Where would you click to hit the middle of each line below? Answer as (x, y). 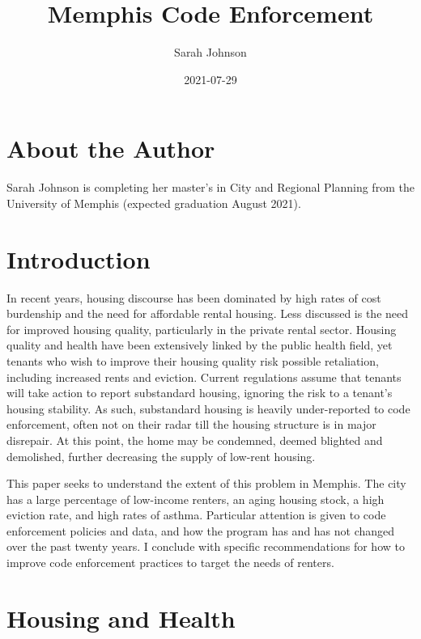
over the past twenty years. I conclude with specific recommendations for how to (206, 546)
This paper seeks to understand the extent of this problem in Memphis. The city (206, 483)
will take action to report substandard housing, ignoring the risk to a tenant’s (200, 393)
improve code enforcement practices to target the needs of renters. (170, 563)
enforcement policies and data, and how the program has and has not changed (201, 530)
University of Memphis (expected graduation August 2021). (154, 203)
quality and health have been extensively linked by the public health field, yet (200, 345)
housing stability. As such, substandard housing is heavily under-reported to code (208, 408)
